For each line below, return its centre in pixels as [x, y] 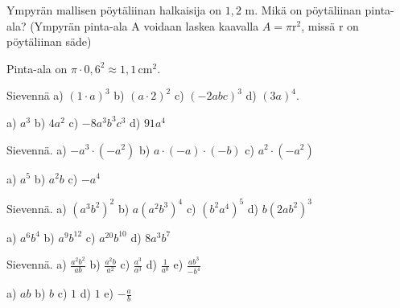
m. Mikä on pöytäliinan [303, 10]
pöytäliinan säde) [49, 41]
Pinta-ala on [37, 68]
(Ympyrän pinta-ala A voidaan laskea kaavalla [144, 25]
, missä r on [330, 25]
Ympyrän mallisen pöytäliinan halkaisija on [114, 10]
